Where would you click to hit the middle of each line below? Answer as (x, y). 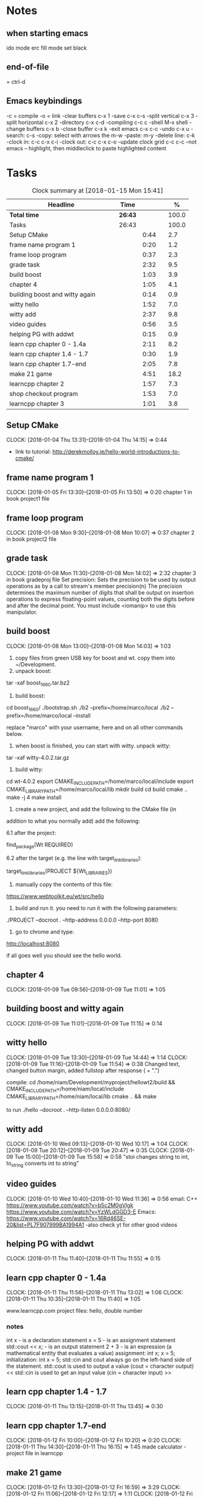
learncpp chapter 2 (37, 384)
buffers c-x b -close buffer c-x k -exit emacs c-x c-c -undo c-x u (108, 128)
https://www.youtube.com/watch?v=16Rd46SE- (66, 1218)
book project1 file (28, 499)
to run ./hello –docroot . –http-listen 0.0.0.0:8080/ (69, 1110)
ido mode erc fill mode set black (47, 48)
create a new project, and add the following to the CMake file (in (96, 809)
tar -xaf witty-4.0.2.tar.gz (38, 758)
